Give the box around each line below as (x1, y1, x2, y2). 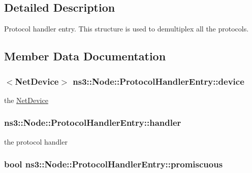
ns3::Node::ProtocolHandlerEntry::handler (4, 116, 181, 129)
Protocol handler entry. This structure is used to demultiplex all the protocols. (4, 23, 249, 34)
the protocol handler (4, 136, 68, 147)
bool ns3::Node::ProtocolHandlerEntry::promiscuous (4, 158, 223, 170)
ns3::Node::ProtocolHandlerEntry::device (73, 75, 244, 87)
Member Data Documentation (4, 48, 166, 64)
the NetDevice (4, 94, 48, 105)
